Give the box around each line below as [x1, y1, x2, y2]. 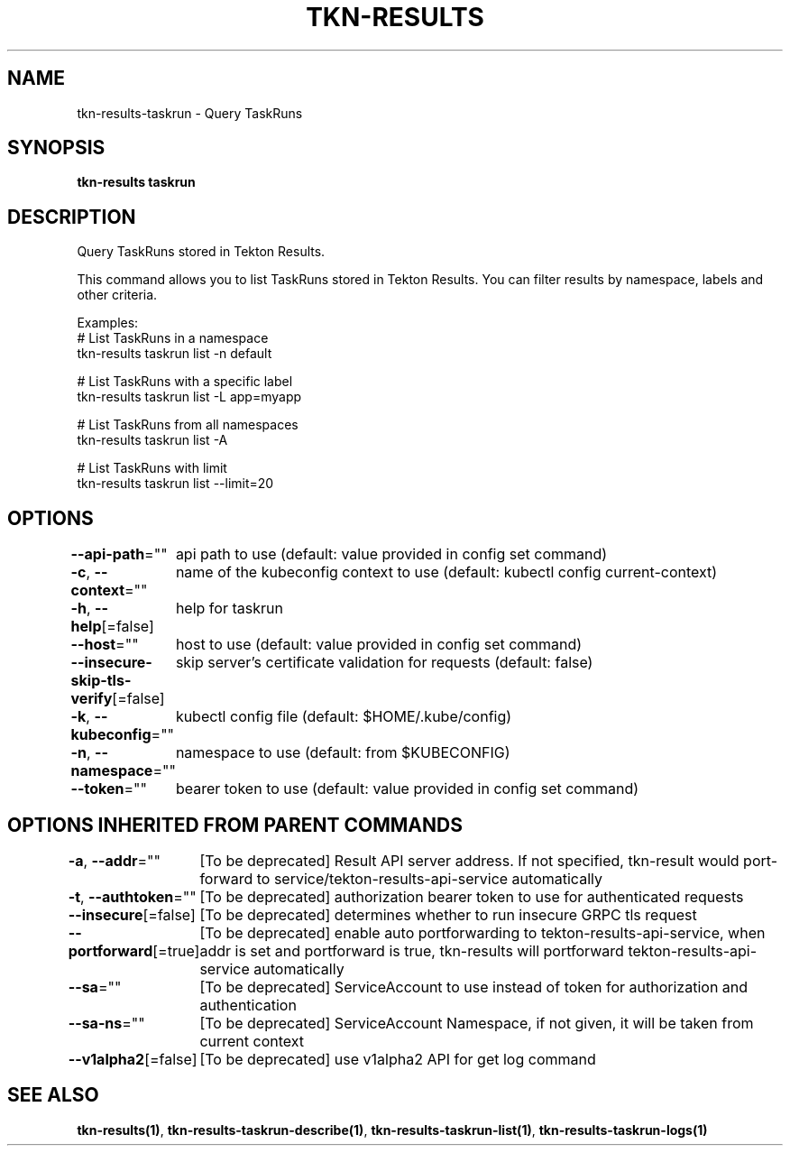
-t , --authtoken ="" [68, 887, 197, 906]
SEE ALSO [7, 1084, 99, 1107]
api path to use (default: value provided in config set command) [175, 545, 608, 564]
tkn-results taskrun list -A [77, 432, 228, 448]
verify [70, 689, 113, 708]
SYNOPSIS [7, 136, 106, 160]
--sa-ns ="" [68, 1013, 145, 1032]
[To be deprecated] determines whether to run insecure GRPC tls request [199, 905, 697, 924]
